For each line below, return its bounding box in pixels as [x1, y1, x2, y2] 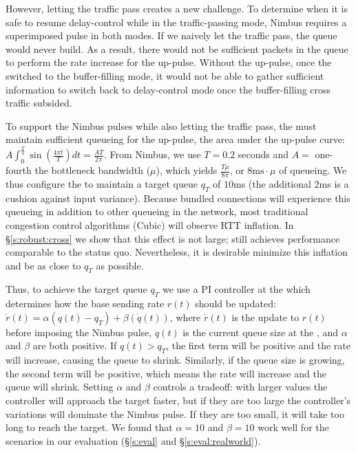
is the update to [231, 309, 300, 324]
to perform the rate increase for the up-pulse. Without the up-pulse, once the [6, 55, 332, 69]
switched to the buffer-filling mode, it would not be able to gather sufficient [6, 68, 324, 82]
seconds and [238, 147, 289, 162]
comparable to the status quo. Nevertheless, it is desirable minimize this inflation [6, 245, 348, 259]
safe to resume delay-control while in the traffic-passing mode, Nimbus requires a [6, 14, 347, 29]
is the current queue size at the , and [182, 324, 339, 339]
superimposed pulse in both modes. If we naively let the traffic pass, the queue [6, 28, 337, 43]
